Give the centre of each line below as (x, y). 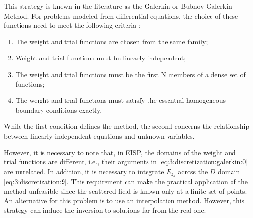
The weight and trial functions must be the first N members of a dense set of (130, 74)
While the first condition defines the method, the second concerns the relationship (127, 126)
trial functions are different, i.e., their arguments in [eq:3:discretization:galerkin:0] (126, 162)
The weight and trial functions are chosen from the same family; (112, 41)
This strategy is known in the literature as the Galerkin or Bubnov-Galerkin (118, 6)
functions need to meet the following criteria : (72, 25)
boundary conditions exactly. (59, 109)
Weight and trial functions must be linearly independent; (101, 58)
